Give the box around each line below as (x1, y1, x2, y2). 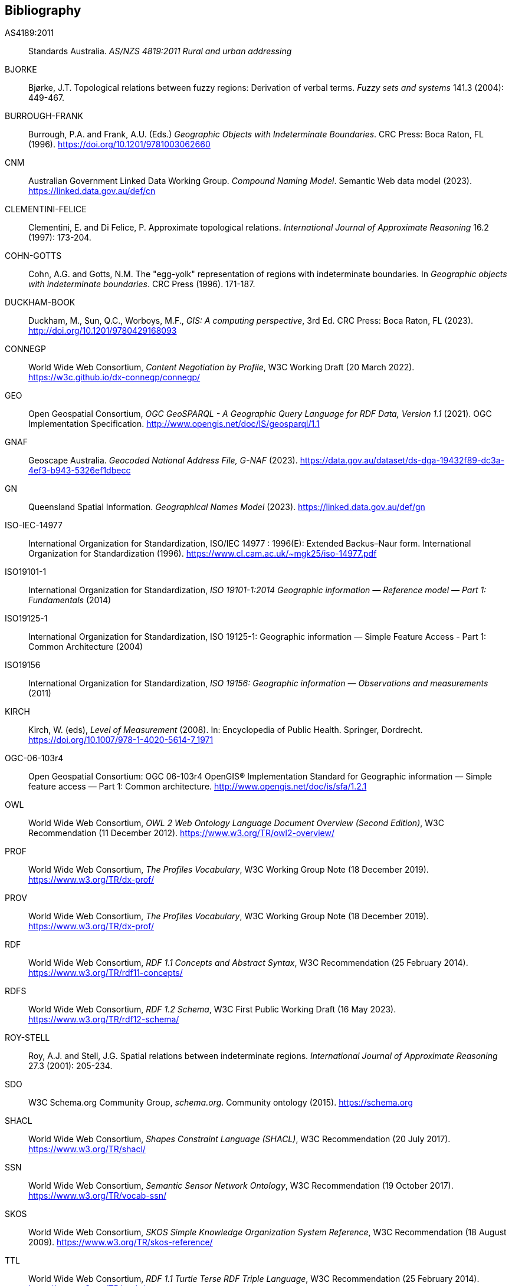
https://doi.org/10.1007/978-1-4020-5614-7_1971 (28, 735, 214, 745)
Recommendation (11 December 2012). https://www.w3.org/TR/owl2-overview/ (28, 828, 334, 838)
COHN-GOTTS (5, 251, 62, 261)
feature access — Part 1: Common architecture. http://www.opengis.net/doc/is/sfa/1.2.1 (28, 781, 367, 792)
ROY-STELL (5, 1032, 50, 1043)
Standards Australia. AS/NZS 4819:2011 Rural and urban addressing (28, 46, 292, 57)
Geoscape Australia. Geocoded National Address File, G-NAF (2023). (28, 455, 298, 466)
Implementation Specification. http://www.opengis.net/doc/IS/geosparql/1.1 (28, 419, 320, 429)
